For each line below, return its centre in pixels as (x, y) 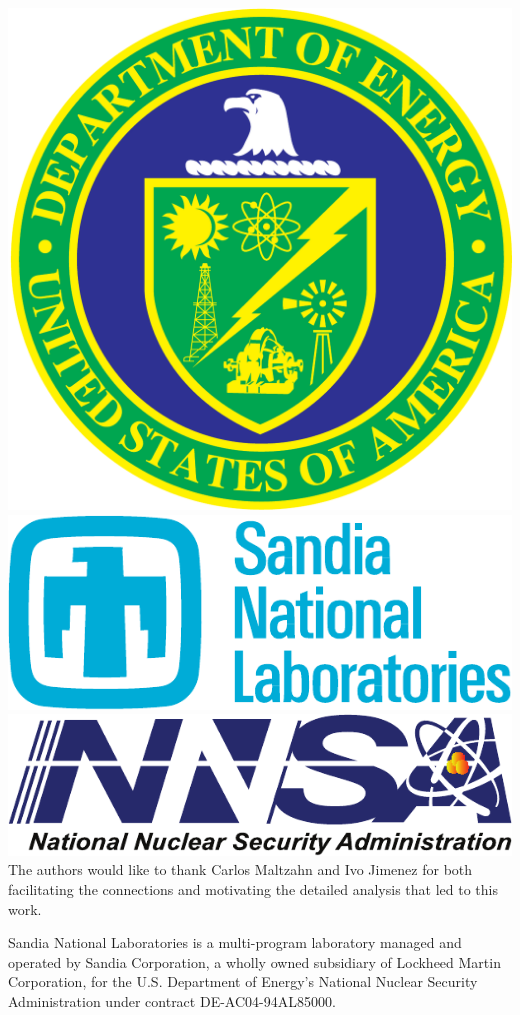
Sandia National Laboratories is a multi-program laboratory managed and (235, 942)
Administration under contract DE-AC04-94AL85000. (172, 1000)
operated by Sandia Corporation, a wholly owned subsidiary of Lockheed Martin (254, 961)
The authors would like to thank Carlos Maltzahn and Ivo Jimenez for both (240, 869)
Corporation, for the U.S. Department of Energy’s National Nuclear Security (243, 981)
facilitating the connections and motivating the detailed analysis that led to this (253, 888)
